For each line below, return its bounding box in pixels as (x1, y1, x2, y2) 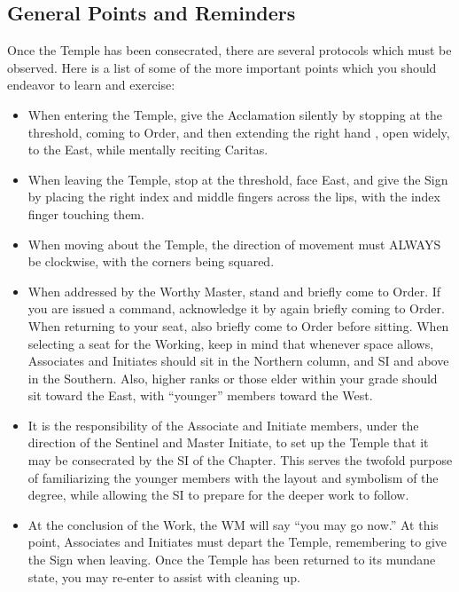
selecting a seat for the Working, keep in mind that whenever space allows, (27, 334, 434, 352)
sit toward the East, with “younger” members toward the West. (27, 386, 373, 405)
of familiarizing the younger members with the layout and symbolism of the (27, 468, 439, 486)
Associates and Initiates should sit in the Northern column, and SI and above (27, 351, 449, 370)
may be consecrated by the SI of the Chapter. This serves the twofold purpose (27, 451, 453, 470)
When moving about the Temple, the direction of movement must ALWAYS (27, 234, 441, 253)
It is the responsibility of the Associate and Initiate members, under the (27, 415, 419, 434)
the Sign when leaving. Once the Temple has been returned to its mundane (27, 550, 436, 569)
